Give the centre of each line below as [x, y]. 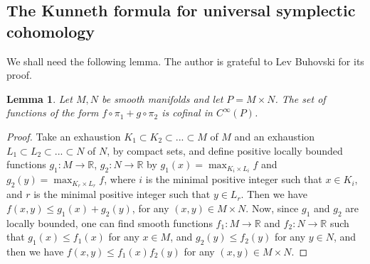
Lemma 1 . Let [39, 98]
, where [120, 179]
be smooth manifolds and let [162, 98]
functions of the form [53, 112]
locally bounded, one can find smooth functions [110, 222]
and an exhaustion [275, 136]
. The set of [300, 98]
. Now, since [272, 208]
